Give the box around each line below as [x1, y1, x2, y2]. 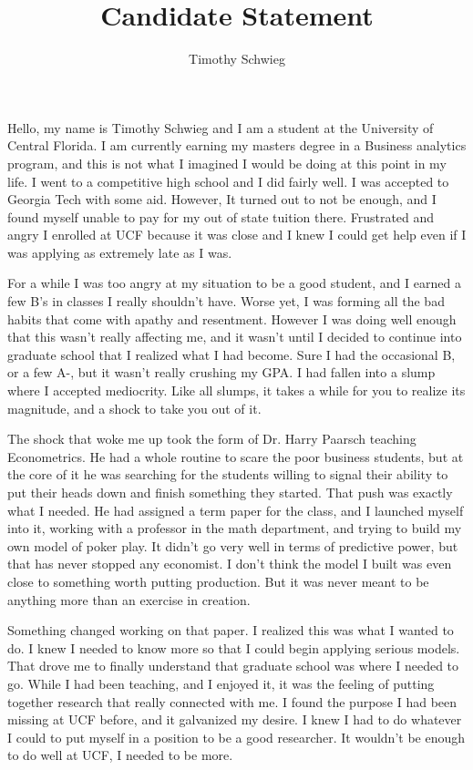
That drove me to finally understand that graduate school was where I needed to [7, 656, 459, 675]
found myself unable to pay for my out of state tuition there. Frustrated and [7, 207, 435, 226]
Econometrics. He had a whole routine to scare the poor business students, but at [7, 447, 464, 466]
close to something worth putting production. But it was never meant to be [7, 571, 429, 590]
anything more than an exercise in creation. [7, 590, 251, 609]
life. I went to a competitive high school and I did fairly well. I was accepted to [7, 171, 449, 190]
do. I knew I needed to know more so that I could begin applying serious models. [7, 638, 460, 657]
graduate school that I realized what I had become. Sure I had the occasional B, [7, 344, 456, 364]
